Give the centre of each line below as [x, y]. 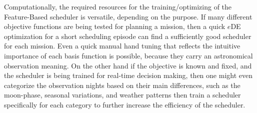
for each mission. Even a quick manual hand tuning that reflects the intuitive [122, 46]
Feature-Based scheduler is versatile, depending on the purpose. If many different [128, 16]
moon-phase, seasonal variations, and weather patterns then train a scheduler [122, 95]
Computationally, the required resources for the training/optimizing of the [118, 6]
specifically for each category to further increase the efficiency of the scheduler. [125, 104]
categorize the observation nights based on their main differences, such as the [122, 85]
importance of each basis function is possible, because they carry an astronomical [128, 55]
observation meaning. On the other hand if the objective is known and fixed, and [128, 65]
